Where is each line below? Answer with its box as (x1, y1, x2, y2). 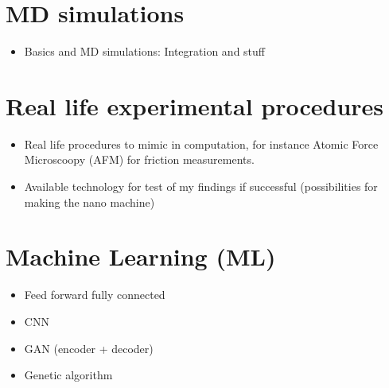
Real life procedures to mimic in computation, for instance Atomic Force (24, 135, 379, 152)
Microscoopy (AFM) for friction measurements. (24, 151, 255, 168)
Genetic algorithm (24, 367, 113, 383)
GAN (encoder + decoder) (24, 339, 154, 356)
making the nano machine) (24, 193, 155, 210)
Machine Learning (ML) (6, 240, 276, 273)
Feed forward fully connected (24, 286, 165, 303)
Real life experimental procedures (6, 89, 384, 122)
